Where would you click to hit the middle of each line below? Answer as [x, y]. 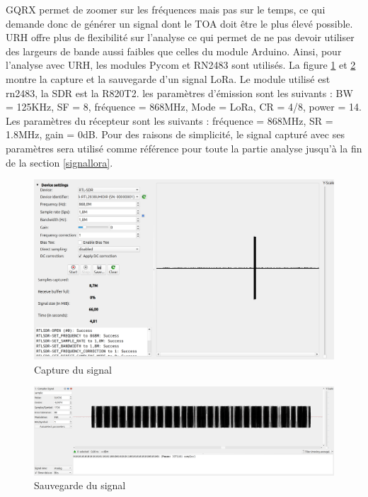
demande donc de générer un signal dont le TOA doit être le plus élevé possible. [179, 23]
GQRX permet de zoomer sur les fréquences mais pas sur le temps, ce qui [166, 9]
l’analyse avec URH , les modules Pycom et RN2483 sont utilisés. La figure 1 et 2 [181, 65]
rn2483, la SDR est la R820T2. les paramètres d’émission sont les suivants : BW [179, 93]
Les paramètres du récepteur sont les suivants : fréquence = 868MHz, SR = [169, 120]
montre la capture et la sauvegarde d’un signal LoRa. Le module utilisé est [168, 78]
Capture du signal [73, 369]
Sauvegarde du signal [80, 485]
